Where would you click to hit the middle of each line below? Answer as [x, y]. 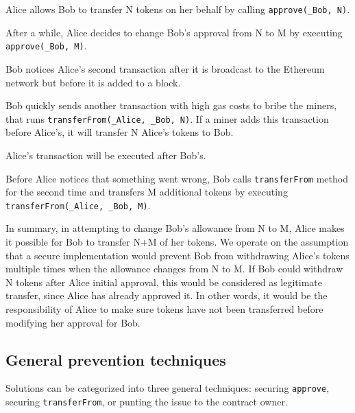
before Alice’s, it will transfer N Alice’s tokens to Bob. [120, 132]
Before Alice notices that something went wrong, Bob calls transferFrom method [177, 178]
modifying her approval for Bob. [73, 322]
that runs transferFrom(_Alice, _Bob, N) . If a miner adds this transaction [167, 118]
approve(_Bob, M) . [46, 46]
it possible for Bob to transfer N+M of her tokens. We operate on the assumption [177, 242]
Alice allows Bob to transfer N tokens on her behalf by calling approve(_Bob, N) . [178, 9]
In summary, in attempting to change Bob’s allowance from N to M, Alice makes [175, 228]
